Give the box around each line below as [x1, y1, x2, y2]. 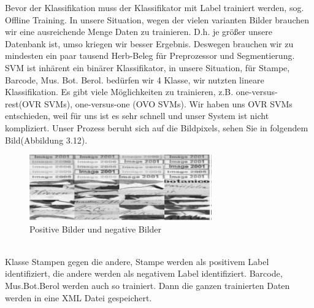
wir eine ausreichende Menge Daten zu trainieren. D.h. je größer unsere [5, 25, 272, 38]
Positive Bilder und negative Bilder [29, 222, 162, 235]
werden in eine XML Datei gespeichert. [5, 291, 152, 304]
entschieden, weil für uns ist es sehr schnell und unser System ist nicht [5, 109, 269, 122]
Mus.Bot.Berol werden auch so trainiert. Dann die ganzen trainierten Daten [5, 279, 290, 291]
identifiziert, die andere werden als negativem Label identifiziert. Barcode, [5, 267, 283, 280]
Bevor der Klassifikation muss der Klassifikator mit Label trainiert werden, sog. [5, 1, 304, 13]
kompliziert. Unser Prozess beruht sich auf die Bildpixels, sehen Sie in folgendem [5, 121, 308, 134]
